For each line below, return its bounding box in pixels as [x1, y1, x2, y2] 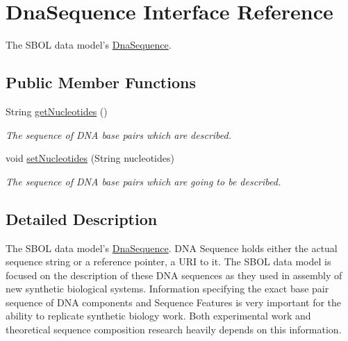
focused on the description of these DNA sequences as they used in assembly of [6, 267, 342, 282]
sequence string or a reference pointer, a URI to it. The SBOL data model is [6, 254, 331, 269]
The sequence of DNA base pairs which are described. [6, 127, 231, 142]
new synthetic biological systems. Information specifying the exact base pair [6, 281, 329, 296]
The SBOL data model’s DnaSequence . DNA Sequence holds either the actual [6, 240, 338, 255]
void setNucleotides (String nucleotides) [6, 151, 174, 165]
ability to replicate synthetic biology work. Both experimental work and [6, 308, 311, 323]
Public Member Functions [6, 72, 196, 93]
